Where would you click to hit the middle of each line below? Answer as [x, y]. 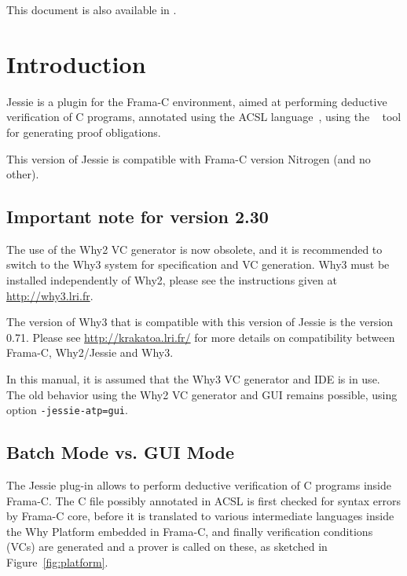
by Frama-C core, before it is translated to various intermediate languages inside [200, 516]
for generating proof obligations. [84, 132]
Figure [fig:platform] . [57, 562]
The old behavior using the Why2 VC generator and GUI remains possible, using [202, 394]
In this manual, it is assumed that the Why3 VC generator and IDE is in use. [193, 379]
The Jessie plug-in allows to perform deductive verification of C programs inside [199, 485]
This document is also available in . [92, 9]
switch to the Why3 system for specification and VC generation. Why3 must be [198, 264]
